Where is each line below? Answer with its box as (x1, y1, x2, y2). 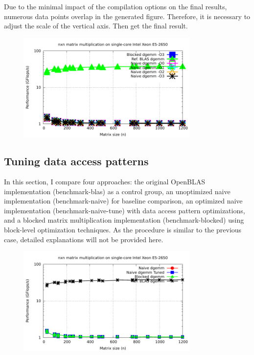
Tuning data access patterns (4, 153, 149, 169)
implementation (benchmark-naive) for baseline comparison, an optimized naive (4, 196, 243, 206)
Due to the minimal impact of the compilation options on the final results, (4, 1, 227, 11)
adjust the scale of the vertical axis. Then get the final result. (4, 21, 188, 31)
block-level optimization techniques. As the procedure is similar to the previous (4, 225, 242, 235)
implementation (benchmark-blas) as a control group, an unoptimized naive (4, 186, 231, 196)
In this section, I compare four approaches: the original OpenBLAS (4, 177, 206, 187)
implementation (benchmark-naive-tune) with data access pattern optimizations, (4, 205, 245, 215)
